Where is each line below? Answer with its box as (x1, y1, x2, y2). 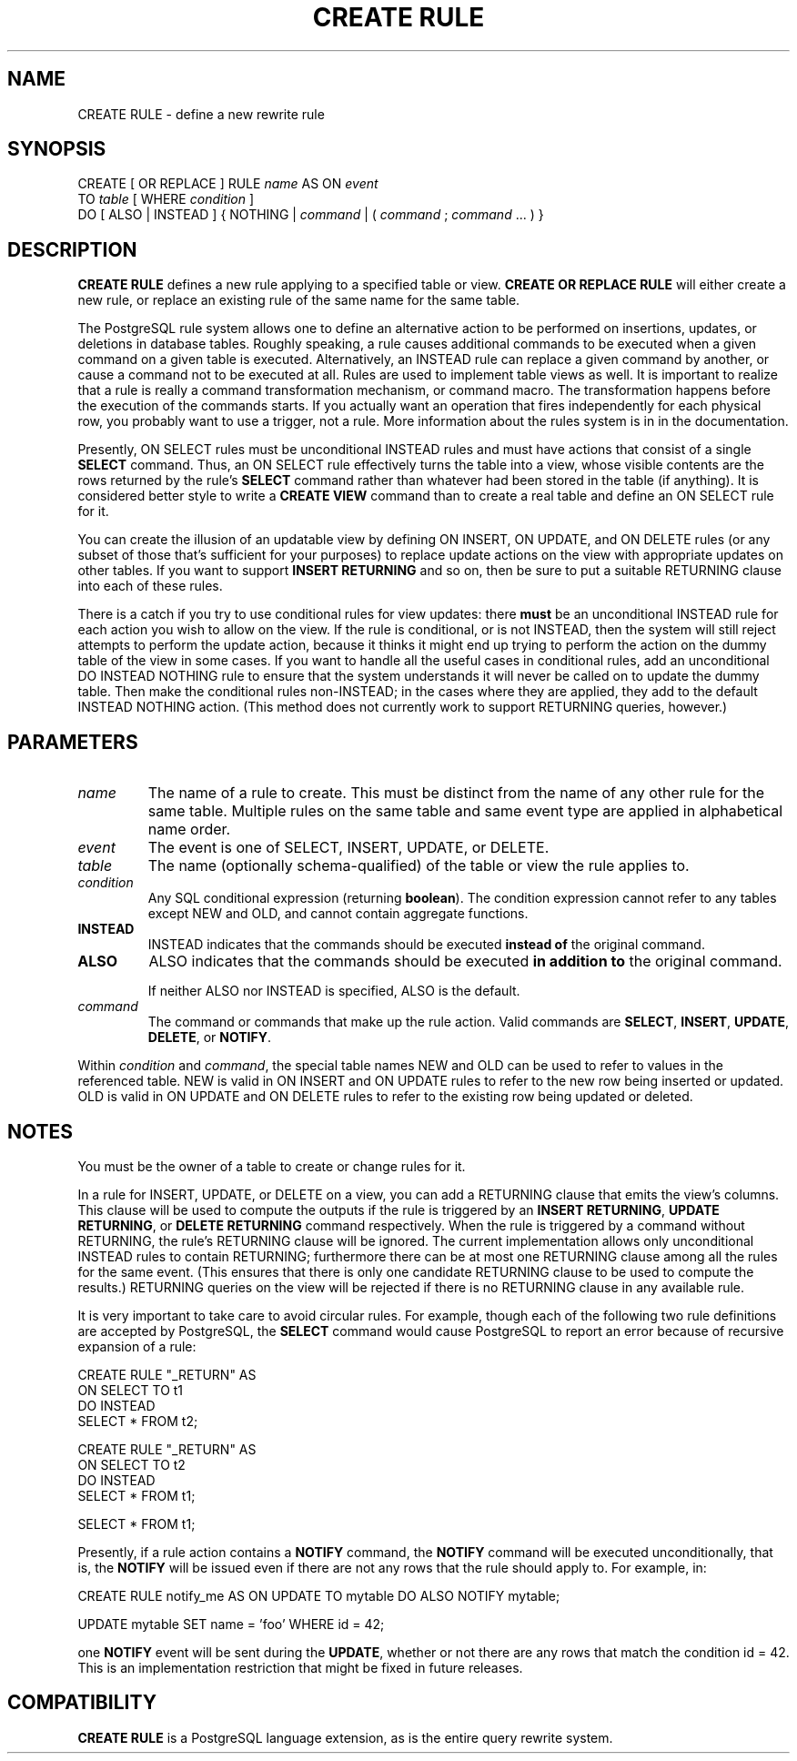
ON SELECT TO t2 (77, 1456, 186, 1473)
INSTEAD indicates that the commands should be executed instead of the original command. (147, 936, 705, 953)
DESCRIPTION (7, 238, 137, 261)
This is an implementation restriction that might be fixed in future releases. (77, 1659, 523, 1675)
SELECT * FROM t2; (77, 1412, 198, 1429)
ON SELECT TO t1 (77, 1381, 184, 1398)
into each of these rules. (77, 578, 223, 594)
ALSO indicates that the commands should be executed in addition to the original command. (148, 952, 782, 971)
